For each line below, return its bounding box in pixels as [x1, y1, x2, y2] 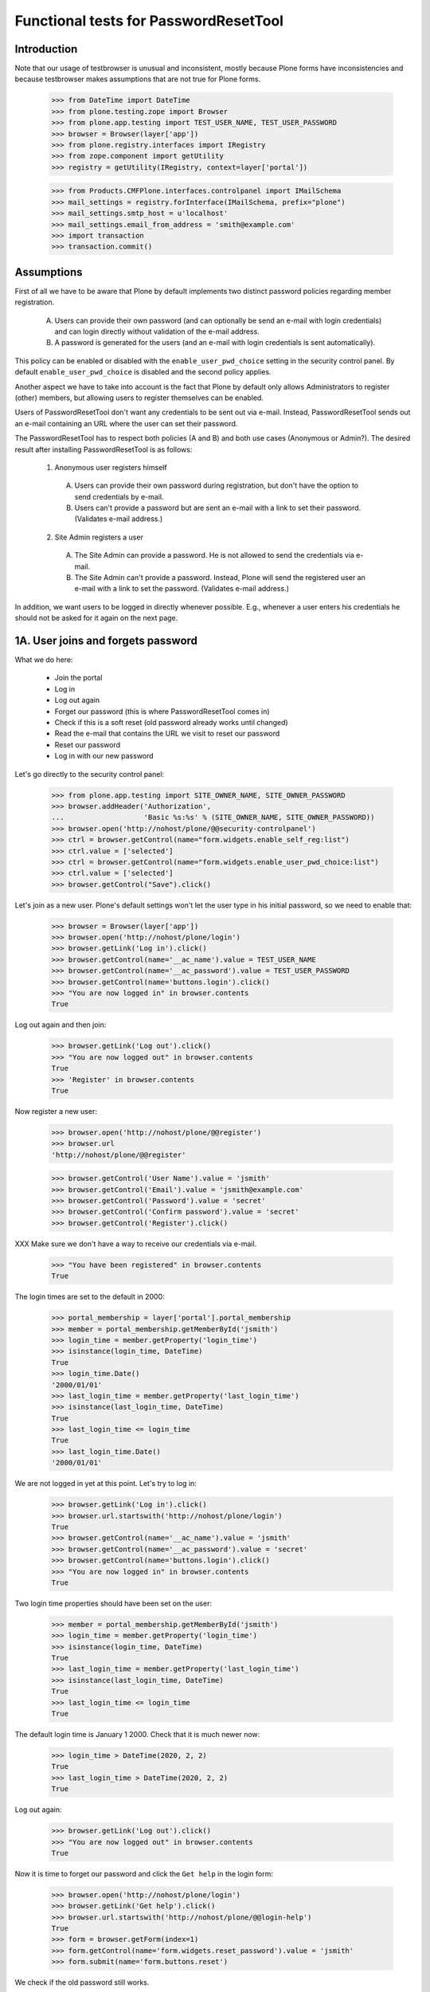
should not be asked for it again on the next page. [14, 614, 178, 623]
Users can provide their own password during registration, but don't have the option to [74, 480, 358, 490]
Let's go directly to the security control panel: [14, 769, 165, 778]
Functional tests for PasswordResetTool [14, 12, 284, 29]
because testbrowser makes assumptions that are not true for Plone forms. [14, 74, 261, 84]
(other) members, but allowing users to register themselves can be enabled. [14, 393, 264, 402]
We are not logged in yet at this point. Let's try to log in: [14, 1479, 197, 1488]
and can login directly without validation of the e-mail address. [54, 327, 260, 336]
